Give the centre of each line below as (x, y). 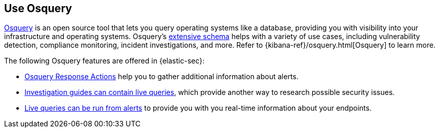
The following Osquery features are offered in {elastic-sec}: (104, 61)
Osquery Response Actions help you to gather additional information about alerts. (162, 77)
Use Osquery (38, 8)
